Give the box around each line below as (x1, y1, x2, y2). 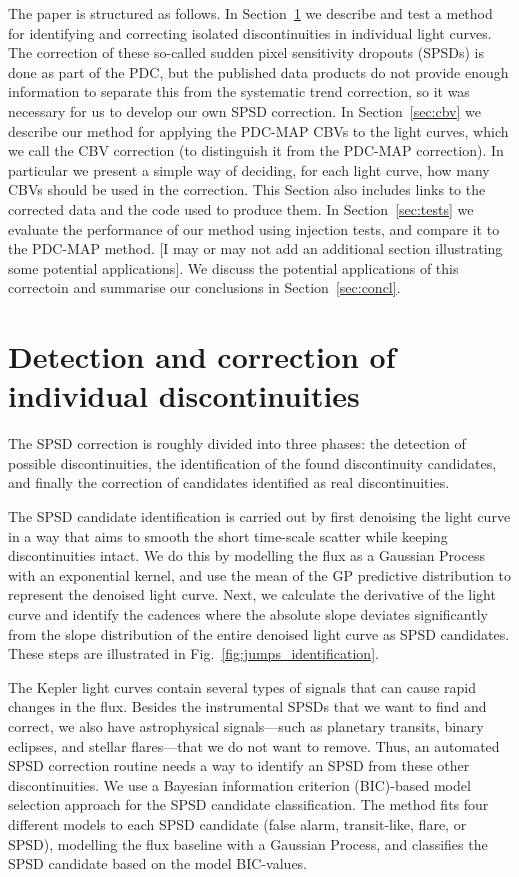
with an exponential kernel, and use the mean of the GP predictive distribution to (8, 564, 512, 585)
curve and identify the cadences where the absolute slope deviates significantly (8, 603, 488, 624)
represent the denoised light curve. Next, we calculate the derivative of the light (8, 584, 496, 605)
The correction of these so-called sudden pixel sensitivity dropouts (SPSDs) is (8, 42, 484, 63)
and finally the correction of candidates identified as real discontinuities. (8, 472, 450, 493)
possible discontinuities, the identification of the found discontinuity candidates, (8, 452, 497, 473)
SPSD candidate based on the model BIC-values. (8, 853, 308, 874)
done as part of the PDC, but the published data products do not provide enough (8, 61, 509, 82)
